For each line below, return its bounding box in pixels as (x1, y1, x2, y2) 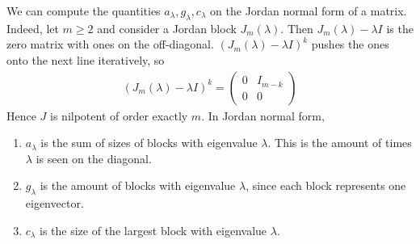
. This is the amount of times (267, 134, 412, 151)
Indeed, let (6, 19, 59, 36)
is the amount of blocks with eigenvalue (40, 177, 236, 194)
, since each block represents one (246, 177, 406, 194)
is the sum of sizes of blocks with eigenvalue (40, 134, 258, 151)
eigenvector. (25, 195, 84, 212)
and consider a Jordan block (97, 19, 237, 36)
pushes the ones (311, 36, 389, 53)
